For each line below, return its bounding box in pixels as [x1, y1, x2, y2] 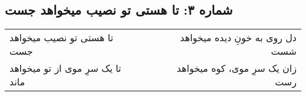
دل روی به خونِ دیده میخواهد [180, 31, 297, 45]
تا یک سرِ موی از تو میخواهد [9, 61, 121, 75]
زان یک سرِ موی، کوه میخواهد [177, 61, 297, 75]
